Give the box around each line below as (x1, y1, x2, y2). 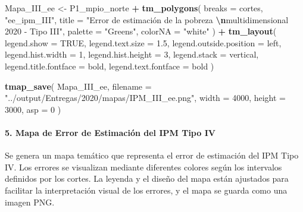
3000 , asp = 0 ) (5, 103, 61, 115)
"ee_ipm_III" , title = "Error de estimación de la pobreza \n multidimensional (5, 13, 289, 26)
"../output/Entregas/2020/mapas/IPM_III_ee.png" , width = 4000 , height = (5, 91, 286, 104)
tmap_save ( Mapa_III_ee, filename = (5, 80, 152, 92)
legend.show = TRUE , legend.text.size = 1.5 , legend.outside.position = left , (5, 36, 282, 49)
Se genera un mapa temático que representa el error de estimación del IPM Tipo (5, 149, 299, 162)
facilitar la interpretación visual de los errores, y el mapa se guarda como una (5, 183, 288, 196)
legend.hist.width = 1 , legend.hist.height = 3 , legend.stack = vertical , (5, 48, 259, 61)
